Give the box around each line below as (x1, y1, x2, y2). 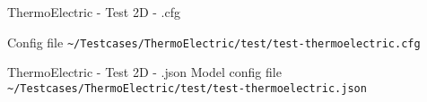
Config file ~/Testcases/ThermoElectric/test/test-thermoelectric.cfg (7, 32, 421, 51)
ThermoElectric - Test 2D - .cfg (7, 3, 181, 21)
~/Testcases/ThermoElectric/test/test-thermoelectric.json (7, 81, 367, 95)
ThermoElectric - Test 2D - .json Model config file (7, 63, 282, 81)
